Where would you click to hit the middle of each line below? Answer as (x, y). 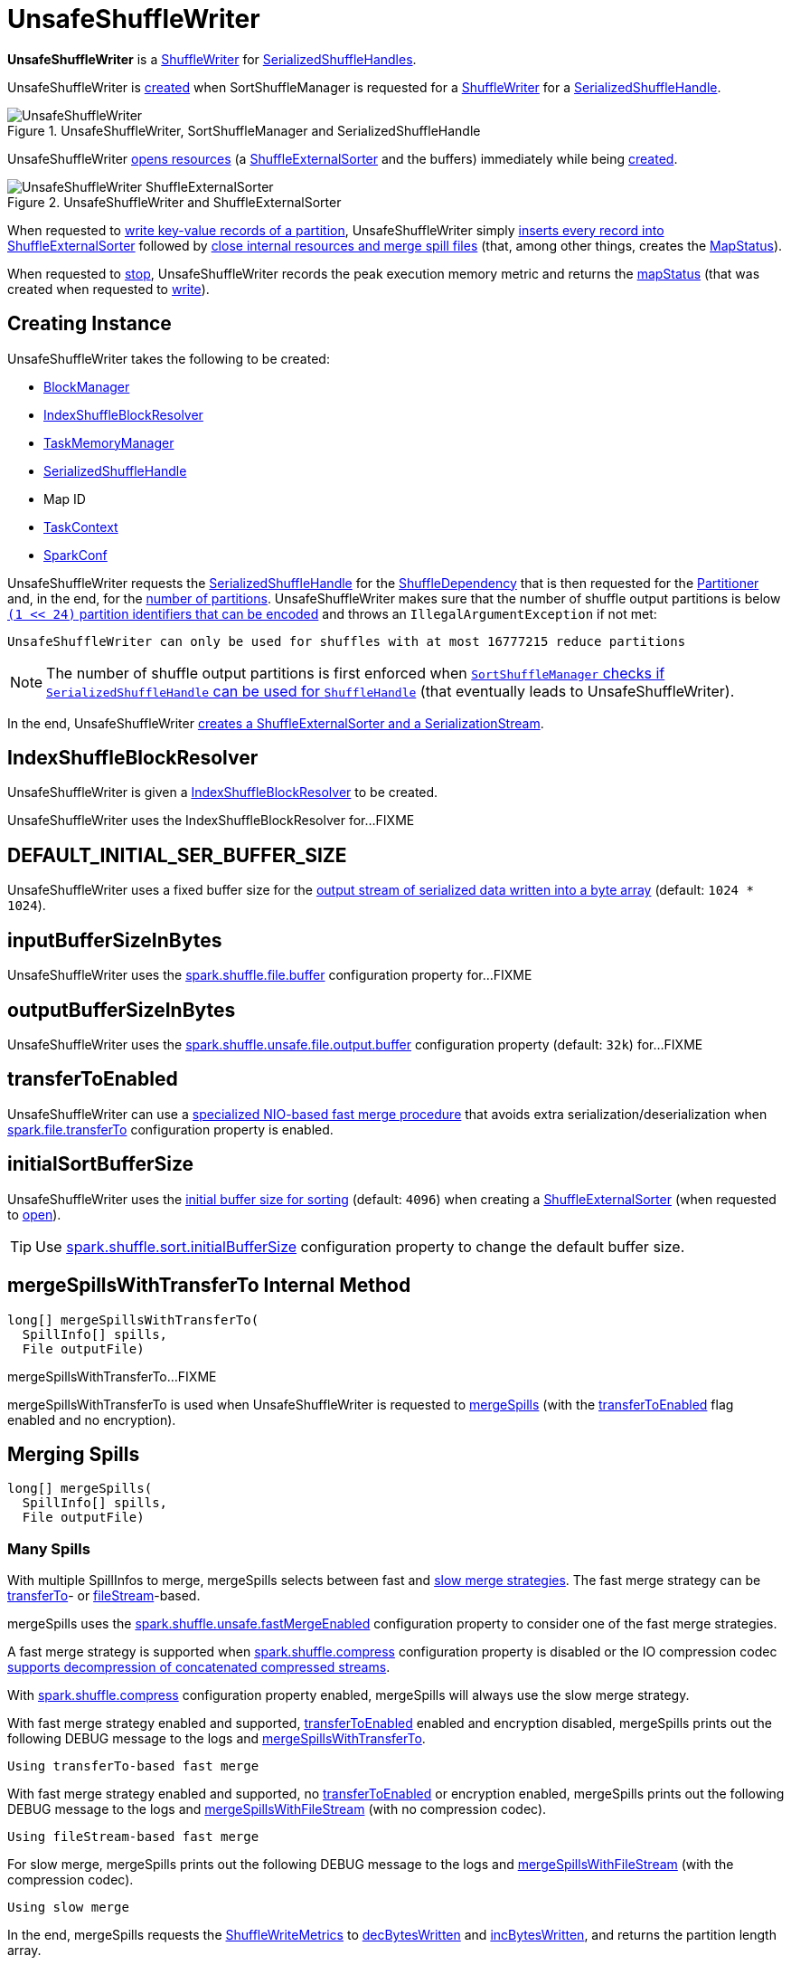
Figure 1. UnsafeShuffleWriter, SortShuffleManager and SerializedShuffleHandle (244, 130)
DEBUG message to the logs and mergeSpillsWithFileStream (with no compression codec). (277, 1809)
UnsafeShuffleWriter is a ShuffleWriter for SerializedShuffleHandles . (212, 59)
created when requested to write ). (108, 289)
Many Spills (49, 1548)
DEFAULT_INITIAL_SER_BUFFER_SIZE (177, 855)
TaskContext (81, 527)
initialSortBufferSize (101, 1164)
